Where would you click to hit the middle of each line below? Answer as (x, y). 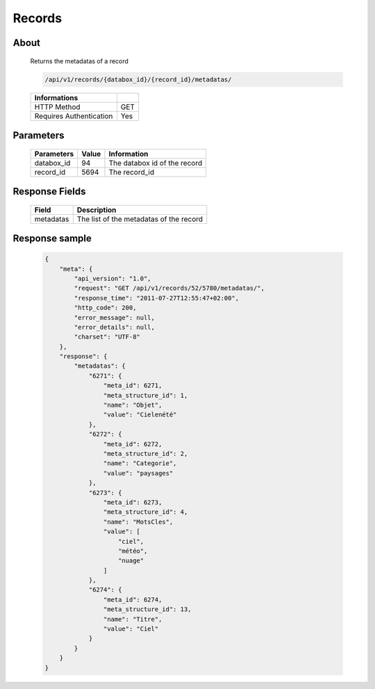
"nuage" (131, 561)
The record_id (132, 172)
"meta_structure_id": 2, (145, 453)
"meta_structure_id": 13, (147, 609)
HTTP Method (57, 106)
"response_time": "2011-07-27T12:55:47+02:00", (157, 298)
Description (97, 210)
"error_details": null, (115, 327)
